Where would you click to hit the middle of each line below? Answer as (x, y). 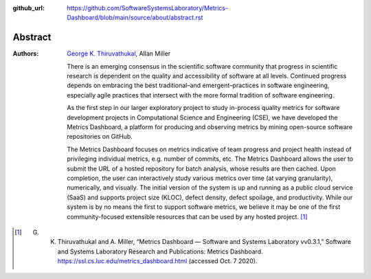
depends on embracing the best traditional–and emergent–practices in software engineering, (198, 85)
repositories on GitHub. (100, 137)
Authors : (26, 54)
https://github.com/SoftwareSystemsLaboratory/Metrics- (148, 8)
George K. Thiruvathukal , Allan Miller (119, 54)
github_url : (29, 8)
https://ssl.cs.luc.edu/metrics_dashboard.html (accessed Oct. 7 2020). (157, 261)
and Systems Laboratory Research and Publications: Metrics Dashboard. (160, 252)
